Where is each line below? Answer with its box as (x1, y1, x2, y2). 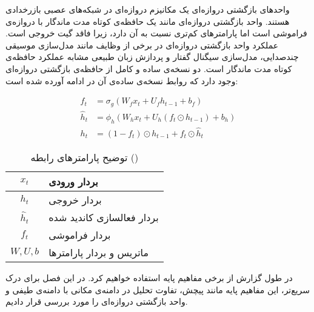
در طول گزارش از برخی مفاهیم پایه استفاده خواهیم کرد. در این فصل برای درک (5, 271, 293, 284)
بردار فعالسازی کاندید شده (48, 210, 159, 224)
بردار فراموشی (48, 227, 111, 242)
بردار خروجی (48, 192, 102, 207)
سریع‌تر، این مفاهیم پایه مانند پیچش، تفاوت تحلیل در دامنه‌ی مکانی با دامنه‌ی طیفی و (5, 283, 310, 296)
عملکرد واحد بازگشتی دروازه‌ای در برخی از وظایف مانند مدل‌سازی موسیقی (5, 38, 279, 51)
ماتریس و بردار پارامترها (48, 245, 149, 259)
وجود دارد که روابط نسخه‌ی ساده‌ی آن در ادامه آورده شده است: (5, 74, 238, 87)
